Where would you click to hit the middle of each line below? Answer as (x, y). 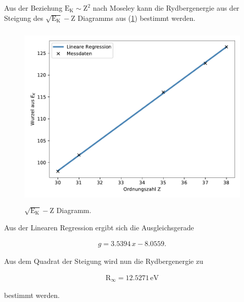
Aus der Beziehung (33, 8)
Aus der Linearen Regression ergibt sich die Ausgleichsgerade (99, 227)
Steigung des (24, 18)
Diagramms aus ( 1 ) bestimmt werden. (136, 18)
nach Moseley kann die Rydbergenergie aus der (166, 8)
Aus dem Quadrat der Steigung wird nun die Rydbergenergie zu (104, 261)
